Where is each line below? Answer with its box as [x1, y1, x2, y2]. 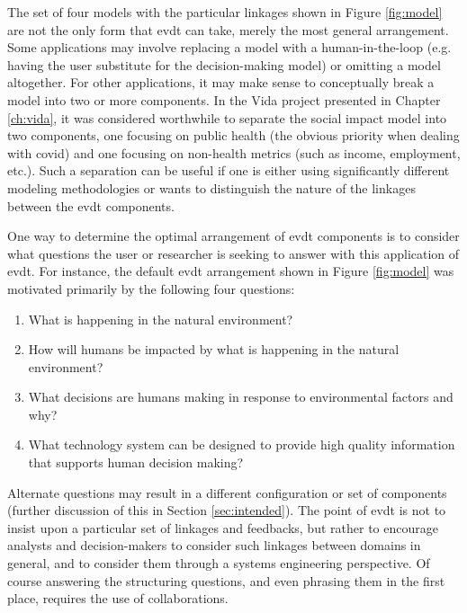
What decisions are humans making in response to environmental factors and [28, 387, 454, 406]
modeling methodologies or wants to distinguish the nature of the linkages [7, 178, 416, 197]
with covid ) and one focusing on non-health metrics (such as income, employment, [7, 143, 461, 162]
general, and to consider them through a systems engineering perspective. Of [7, 554, 430, 573]
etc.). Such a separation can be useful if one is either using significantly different [7, 161, 450, 180]
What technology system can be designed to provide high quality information [28, 435, 455, 454]
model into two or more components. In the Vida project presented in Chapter [7, 90, 441, 109]
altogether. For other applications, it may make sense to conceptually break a [7, 73, 435, 92]
